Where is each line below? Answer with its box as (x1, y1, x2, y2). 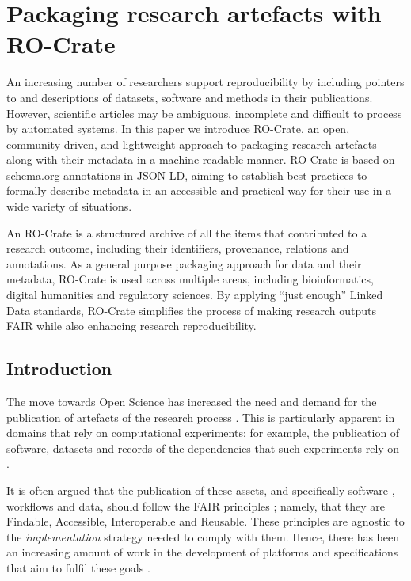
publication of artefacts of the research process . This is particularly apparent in (6, 408, 395, 425)
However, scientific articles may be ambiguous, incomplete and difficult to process (6, 104, 402, 121)
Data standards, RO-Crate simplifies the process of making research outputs (6, 302, 377, 318)
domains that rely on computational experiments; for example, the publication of (6, 424, 400, 441)
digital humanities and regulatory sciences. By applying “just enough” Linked (6, 287, 383, 303)
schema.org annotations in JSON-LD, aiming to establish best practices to (6, 166, 367, 183)
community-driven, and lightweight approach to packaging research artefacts (6, 135, 377, 152)
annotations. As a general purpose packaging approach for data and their (6, 255, 362, 272)
